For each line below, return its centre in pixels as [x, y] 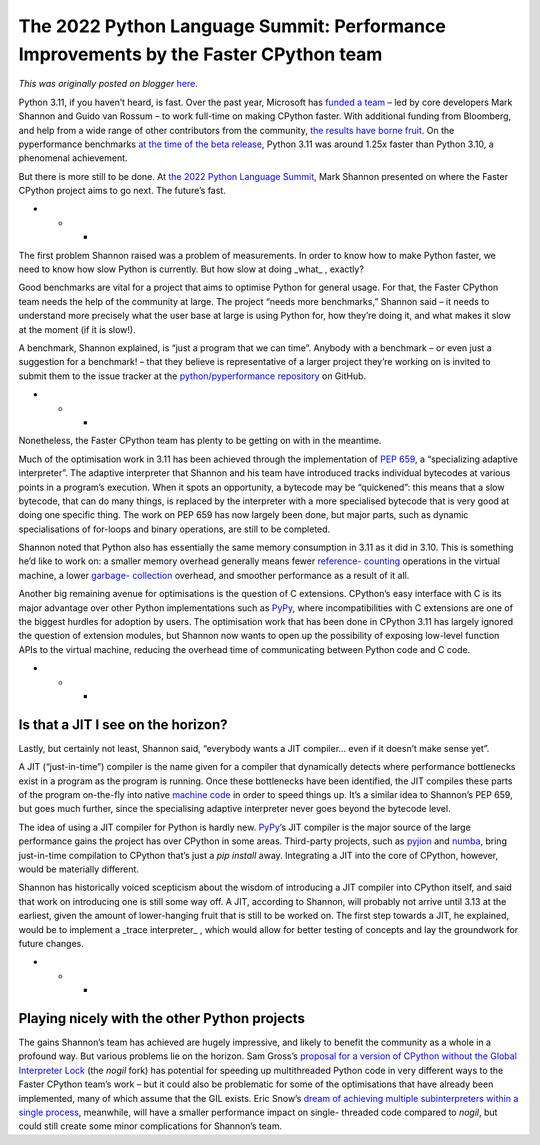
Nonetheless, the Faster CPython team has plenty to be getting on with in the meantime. [200, 441]
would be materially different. [79, 869]
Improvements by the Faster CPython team [200, 54]
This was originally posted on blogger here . [108, 84]
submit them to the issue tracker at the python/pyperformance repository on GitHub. [192, 376]
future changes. [51, 943]
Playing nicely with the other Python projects [161, 1018]
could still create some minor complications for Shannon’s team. [150, 1126]
